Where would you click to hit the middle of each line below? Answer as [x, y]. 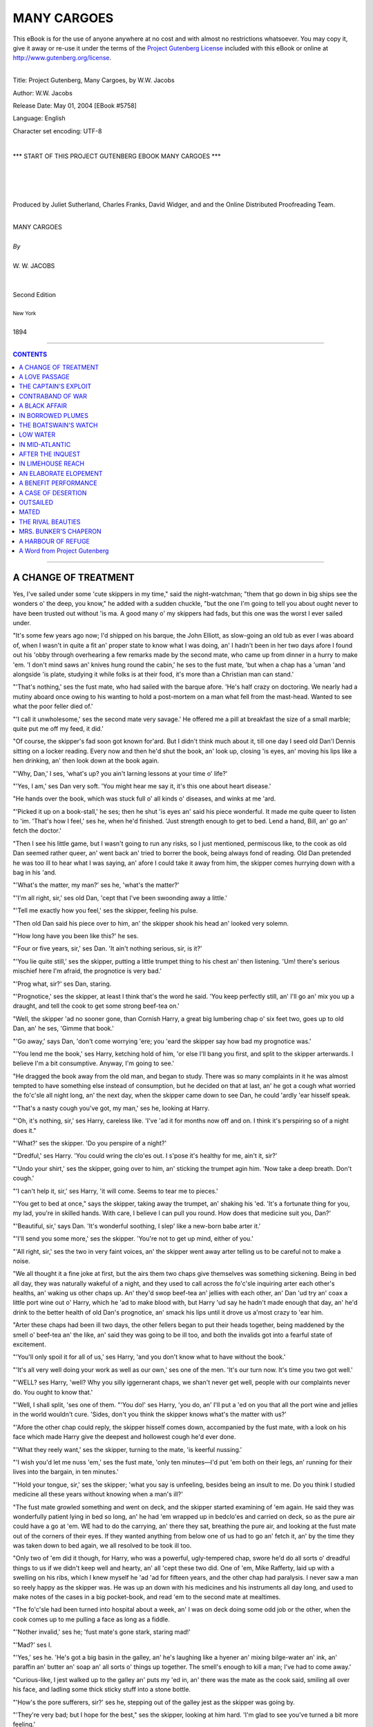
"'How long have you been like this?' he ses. [76, 935]
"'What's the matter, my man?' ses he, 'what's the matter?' [96, 885]
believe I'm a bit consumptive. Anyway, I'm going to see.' [94, 1063]
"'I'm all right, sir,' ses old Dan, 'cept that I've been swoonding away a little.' [120, 897]
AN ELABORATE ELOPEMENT [61, 473]
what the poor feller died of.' [53, 706]
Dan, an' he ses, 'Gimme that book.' [63, 1029]
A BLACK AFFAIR [43, 406]
